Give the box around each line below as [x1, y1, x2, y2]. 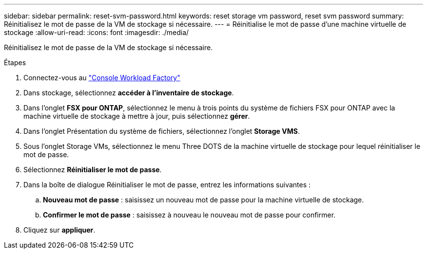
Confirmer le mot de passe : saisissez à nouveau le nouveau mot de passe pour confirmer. [43, 211, 336, 219]
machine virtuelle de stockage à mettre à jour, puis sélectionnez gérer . [23, 112, 250, 120]
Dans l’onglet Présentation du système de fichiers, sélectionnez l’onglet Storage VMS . [23, 127, 300, 135]
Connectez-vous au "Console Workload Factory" [23, 73, 180, 82]
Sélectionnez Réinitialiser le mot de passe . [23, 165, 162, 174]
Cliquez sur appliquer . [23, 226, 96, 234]
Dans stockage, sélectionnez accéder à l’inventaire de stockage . [23, 89, 234, 97]
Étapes [4, 58, 26, 67]
